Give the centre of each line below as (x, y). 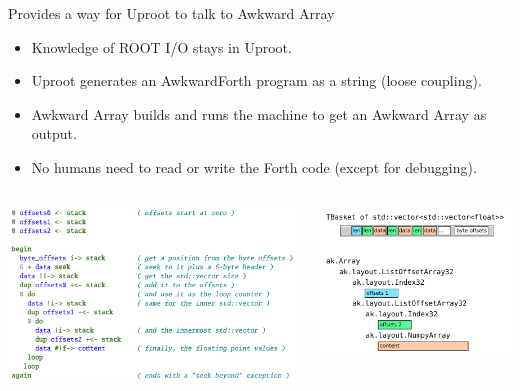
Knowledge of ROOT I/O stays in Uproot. (161, 46)
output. (54, 133)
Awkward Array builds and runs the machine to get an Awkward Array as (259, 113)
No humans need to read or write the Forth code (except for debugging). (254, 166)
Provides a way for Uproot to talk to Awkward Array (171, 13)
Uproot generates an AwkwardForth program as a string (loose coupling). (256, 80)
